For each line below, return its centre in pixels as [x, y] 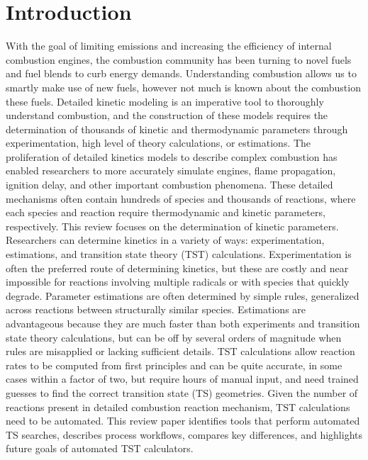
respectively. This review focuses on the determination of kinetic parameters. [172, 226]
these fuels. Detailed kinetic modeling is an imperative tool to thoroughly [165, 101]
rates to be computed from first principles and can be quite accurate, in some [174, 365]
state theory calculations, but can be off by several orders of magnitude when [174, 337]
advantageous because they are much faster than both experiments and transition [183, 323]
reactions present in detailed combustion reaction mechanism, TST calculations [178, 406]
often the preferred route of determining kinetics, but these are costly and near [177, 268]
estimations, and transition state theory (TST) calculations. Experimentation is [179, 254]
